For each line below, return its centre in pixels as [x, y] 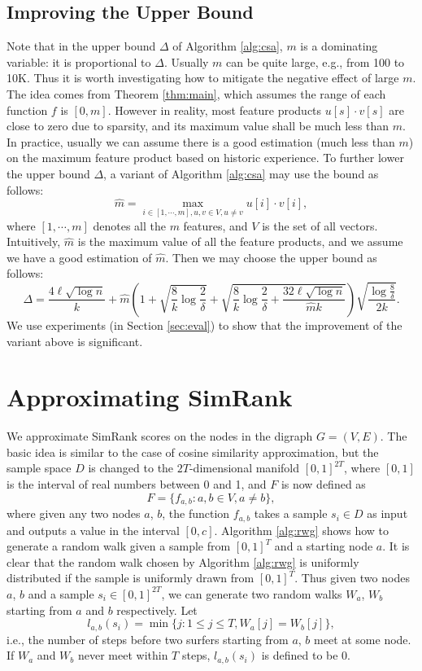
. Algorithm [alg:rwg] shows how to [302, 530]
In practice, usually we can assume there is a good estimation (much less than [201, 141]
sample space [39, 468]
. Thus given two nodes [352, 578]
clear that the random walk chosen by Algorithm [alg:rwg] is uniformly [183, 561]
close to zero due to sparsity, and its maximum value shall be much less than [198, 126]
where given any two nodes [74, 513]
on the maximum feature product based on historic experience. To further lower [205, 158]
